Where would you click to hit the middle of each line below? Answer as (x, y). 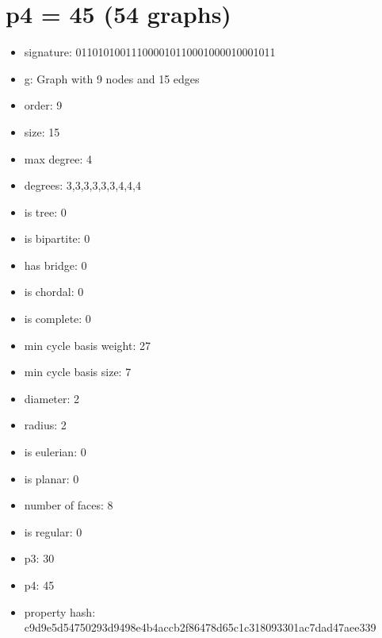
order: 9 (43, 105)
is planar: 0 (52, 478)
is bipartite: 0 (57, 238)
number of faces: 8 (69, 505)
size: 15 (42, 131)
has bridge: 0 (55, 265)
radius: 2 (45, 425)
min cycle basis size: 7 (78, 372)
